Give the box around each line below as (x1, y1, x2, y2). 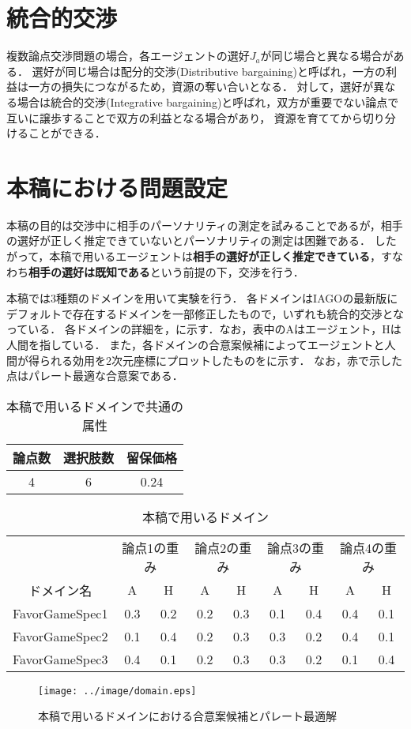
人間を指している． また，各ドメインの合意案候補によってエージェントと (6, 336, 385, 352)
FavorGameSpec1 (13, 603, 108, 622)
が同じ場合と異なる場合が (260, 47, 394, 64)
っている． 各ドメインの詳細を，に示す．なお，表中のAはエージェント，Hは (6, 321, 402, 337)
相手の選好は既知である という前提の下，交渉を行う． (28, 263, 304, 280)
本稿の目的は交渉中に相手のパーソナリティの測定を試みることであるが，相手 (6, 216, 403, 233)
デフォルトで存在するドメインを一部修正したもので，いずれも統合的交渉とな (6, 305, 405, 321)
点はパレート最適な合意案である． (6, 367, 183, 384)
